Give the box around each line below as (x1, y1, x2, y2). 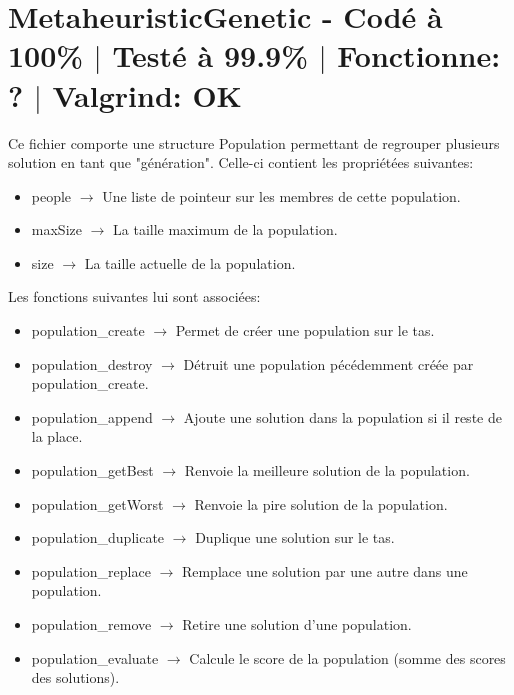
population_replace (31, 560, 151, 581)
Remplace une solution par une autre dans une (181, 560, 468, 581)
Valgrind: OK (52, 74, 242, 115)
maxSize (31, 219, 82, 240)
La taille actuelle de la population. (84, 252, 296, 273)
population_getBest (31, 460, 154, 481)
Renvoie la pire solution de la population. (194, 493, 448, 514)
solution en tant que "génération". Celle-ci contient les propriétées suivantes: (8, 152, 474, 173)
